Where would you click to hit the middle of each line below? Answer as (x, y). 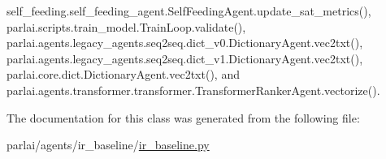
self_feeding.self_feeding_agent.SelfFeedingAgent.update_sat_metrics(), (189, 11)
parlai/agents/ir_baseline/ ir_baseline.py (108, 145)
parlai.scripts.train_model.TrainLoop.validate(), (126, 26)
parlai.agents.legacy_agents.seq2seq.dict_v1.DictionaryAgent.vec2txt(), (185, 58)
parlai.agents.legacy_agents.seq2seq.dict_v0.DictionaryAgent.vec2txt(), (185, 43)
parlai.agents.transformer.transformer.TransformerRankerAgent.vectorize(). (193, 90)
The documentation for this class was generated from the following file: (183, 117)
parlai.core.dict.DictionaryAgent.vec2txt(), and (123, 74)
